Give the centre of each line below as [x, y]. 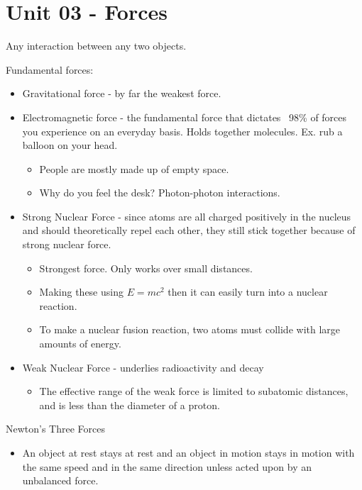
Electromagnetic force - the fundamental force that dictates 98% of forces [185, 117]
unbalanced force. [60, 480]
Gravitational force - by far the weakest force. [122, 93]
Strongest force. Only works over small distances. [146, 268]
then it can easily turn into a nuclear [248, 292]
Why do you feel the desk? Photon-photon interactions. [160, 193]
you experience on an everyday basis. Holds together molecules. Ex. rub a [182, 131]
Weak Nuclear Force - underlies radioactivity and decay [143, 367]
